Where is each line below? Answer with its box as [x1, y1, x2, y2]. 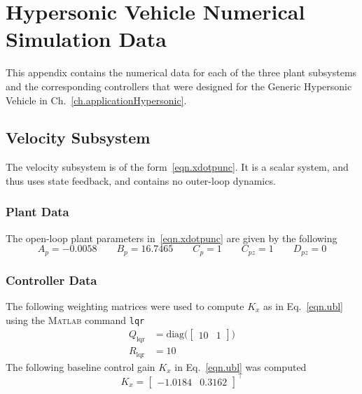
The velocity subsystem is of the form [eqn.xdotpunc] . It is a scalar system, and [6, 160, 349, 174]
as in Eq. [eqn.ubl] [263, 298, 343, 313]
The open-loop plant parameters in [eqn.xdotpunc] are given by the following [6, 230, 337, 245]
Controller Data [6, 271, 97, 288]
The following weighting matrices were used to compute [6, 298, 244, 313]
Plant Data [6, 203, 69, 220]
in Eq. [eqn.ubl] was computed [174, 359, 307, 374]
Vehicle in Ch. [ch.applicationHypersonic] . [6, 92, 187, 107]
